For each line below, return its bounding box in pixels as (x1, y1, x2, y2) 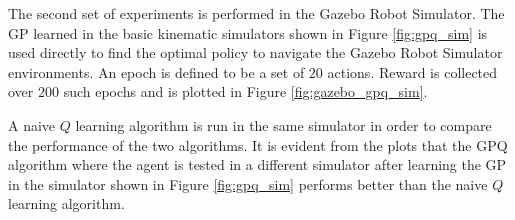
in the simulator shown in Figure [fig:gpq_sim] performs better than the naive (8, 173, 488, 194)
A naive (8, 114, 56, 135)
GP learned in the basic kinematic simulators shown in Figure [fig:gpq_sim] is (8, 22, 488, 43)
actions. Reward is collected (327, 61, 498, 82)
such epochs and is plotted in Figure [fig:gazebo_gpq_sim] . (63, 81, 428, 102)
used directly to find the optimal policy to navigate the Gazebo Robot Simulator (8, 42, 503, 63)
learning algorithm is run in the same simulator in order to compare (75, 114, 492, 135)
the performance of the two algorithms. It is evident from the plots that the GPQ (8, 134, 508, 155)
